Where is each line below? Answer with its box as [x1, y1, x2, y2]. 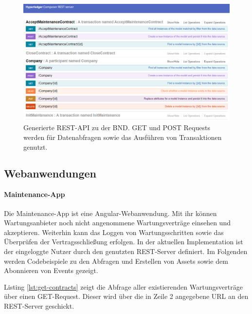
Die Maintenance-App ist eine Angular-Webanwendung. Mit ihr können [4, 208, 217, 218]
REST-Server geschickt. [4, 301, 74, 311]
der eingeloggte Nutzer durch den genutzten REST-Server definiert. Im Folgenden [4, 246, 248, 256]
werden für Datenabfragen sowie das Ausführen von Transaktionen [23, 132, 222, 142]
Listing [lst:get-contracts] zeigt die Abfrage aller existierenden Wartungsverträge [4, 281, 243, 292]
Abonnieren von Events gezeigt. [4, 265, 98, 275]
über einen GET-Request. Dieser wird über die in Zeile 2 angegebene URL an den [4, 291, 249, 301]
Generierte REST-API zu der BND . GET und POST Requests [23, 122, 210, 133]
